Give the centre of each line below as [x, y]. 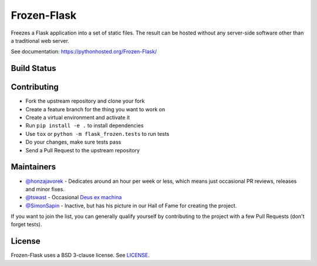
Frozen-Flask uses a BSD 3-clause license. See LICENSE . [80, 255]
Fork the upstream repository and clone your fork [85, 101]
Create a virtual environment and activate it [78, 118]
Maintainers [33, 167]
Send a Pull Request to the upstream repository [83, 150]
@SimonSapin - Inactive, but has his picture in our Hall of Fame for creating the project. [131, 206]
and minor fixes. [45, 189]
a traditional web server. [40, 40]
